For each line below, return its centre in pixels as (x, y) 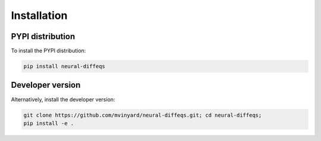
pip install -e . (49, 123)
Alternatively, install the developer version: (63, 99)
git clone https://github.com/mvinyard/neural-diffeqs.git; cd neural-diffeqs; (143, 115)
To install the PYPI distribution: (48, 51)
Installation (39, 15)
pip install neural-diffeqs (64, 66)
